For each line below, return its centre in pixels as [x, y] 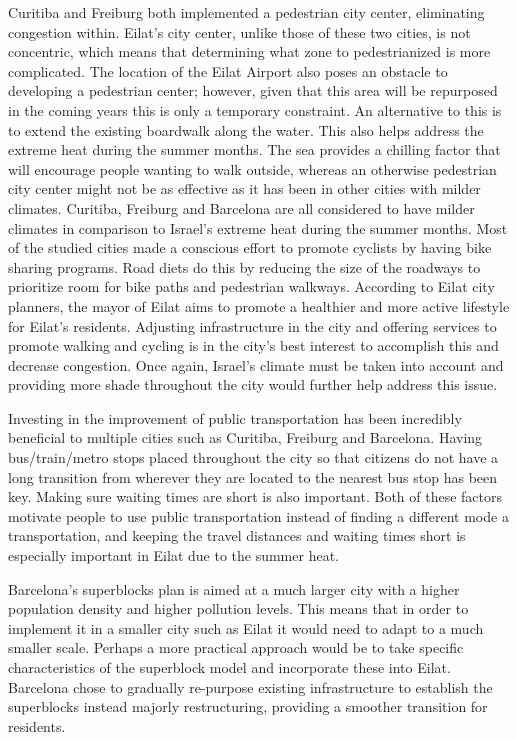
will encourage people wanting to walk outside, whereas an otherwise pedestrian [252, 168]
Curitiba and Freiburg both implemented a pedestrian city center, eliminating [246, 12]
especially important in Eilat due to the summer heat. [173, 555]
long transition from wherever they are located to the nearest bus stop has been [253, 476]
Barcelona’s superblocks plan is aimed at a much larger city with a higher [234, 588]
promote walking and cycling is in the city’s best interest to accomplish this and [253, 345]
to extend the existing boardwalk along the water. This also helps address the [246, 129]
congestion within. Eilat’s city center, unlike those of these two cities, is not [239, 31]
